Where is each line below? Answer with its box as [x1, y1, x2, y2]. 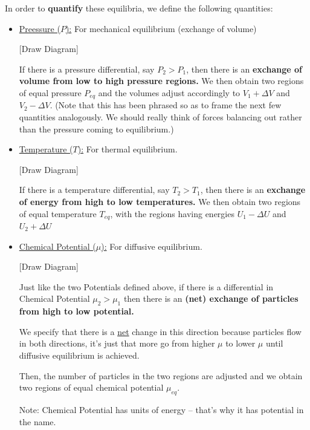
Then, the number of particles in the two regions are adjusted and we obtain [19, 369, 303, 382]
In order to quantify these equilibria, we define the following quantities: [5, 2, 273, 14]
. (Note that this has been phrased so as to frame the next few [50, 99, 282, 111]
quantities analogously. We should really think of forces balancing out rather [19, 111, 302, 123]
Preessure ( [19, 22, 60, 34]
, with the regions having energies [110, 207, 234, 220]
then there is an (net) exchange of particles [123, 292, 299, 305]
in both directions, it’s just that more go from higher [19, 337, 215, 350]
